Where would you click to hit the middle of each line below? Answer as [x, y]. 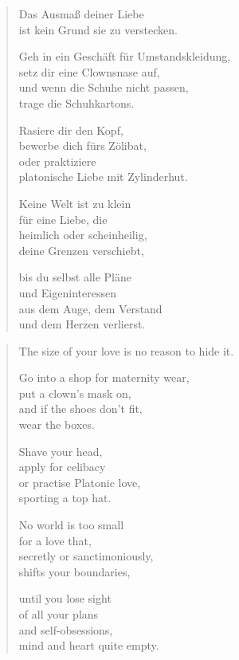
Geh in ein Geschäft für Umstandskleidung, [125, 56]
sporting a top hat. [65, 498]
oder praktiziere [57, 161]
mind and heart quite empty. [89, 645]
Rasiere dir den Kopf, [71, 130]
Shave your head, [61, 451]
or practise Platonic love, [80, 482]
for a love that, [55, 540]
